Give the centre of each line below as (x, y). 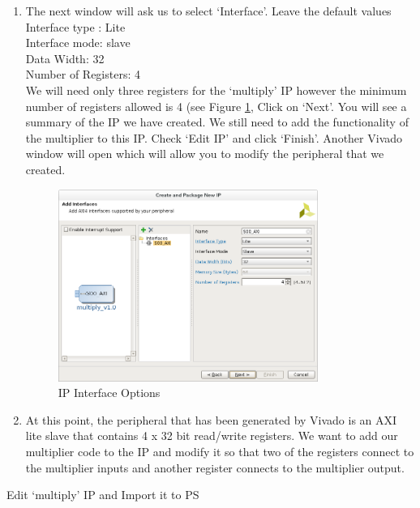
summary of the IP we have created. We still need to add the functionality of (217, 122)
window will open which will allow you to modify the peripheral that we (205, 154)
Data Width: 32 (65, 58)
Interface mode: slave (78, 43)
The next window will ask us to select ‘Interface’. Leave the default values (208, 11)
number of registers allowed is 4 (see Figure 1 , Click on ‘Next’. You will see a (216, 106)
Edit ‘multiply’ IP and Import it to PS (103, 495)
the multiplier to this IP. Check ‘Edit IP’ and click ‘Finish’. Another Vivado (214, 137)
